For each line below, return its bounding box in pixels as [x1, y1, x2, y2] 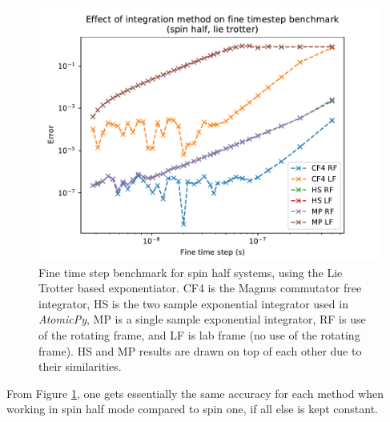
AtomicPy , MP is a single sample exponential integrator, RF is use [38, 311, 366, 328]
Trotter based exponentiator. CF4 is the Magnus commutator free [38, 279, 362, 296]
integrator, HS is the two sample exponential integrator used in [38, 295, 348, 311]
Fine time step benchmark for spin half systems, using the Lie [38, 263, 343, 280]
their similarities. [38, 358, 122, 375]
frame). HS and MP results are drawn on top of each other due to [38, 342, 362, 359]
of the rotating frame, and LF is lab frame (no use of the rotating [38, 326, 360, 343]
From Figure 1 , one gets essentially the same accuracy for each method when [6, 384, 384, 401]
